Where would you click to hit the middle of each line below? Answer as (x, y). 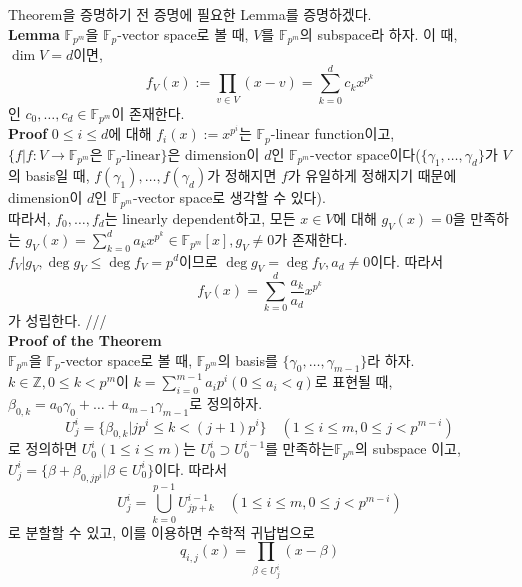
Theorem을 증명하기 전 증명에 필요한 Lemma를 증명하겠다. (190, 14)
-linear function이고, (332, 133)
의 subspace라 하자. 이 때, (378, 33)
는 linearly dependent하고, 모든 (200, 217)
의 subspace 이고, (408, 448)
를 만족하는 (300, 448)
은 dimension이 (213, 153)
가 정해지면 (242, 175)
